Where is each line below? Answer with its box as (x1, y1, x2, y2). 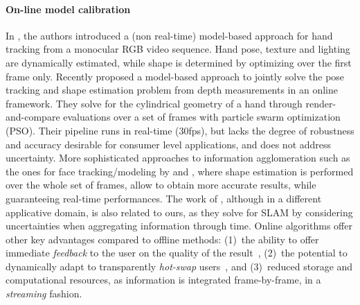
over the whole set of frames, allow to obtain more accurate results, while (6, 177, 316, 192)
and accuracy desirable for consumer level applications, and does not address (6, 137, 332, 151)
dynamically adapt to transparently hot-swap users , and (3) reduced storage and (6, 259, 353, 273)
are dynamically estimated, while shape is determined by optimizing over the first (6, 55, 352, 69)
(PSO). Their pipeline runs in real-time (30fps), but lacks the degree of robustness (6, 123, 354, 137)
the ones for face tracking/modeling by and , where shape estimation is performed (6, 164, 354, 178)
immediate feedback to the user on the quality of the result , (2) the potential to (6, 245, 348, 260)
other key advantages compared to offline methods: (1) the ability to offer (6, 232, 319, 246)
